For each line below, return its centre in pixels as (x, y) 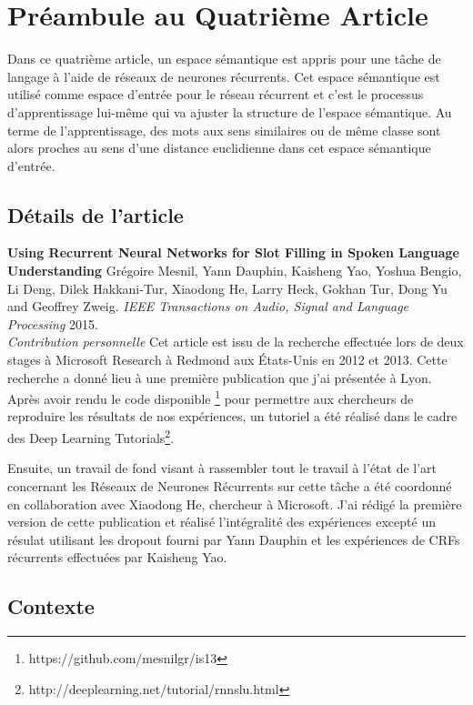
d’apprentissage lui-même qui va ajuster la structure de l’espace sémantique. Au (230, 111)
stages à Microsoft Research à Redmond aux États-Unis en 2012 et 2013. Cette (227, 360)
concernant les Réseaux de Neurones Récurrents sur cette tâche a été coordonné (230, 485)
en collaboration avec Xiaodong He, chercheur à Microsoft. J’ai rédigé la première (235, 504)
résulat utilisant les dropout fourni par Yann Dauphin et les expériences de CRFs (234, 539)
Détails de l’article (96, 214)
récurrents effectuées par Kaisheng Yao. (117, 557)
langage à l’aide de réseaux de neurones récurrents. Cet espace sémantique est (224, 76)
